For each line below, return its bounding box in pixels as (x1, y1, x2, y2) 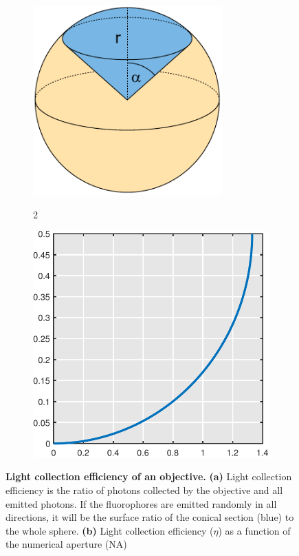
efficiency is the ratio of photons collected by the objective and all (5, 483, 283, 497)
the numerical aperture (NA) (5, 537, 127, 551)
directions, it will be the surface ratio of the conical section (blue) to (5, 510, 294, 524)
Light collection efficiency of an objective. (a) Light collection (5, 469, 292, 484)
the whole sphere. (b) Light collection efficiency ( (5, 523, 214, 537)
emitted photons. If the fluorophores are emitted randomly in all (5, 496, 277, 511)
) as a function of (218, 523, 291, 537)
